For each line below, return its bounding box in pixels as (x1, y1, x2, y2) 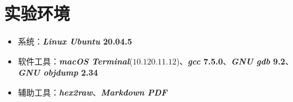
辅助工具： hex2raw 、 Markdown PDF (18, 86, 168, 98)
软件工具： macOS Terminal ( (18, 55, 133, 67)
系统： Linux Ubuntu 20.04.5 (18, 35, 132, 47)
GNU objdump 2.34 (18, 66, 98, 79)
